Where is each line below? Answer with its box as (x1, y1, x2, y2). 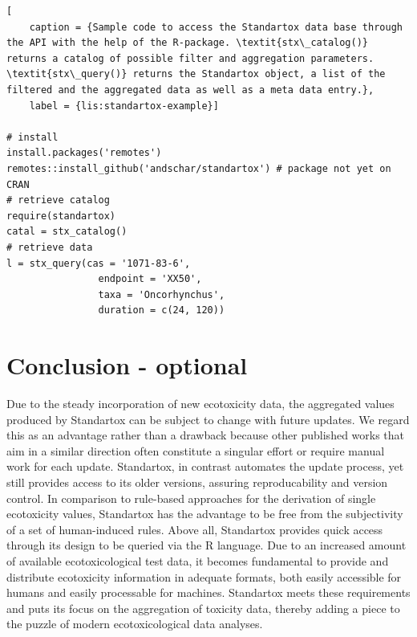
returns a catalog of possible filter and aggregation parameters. (6, 52, 374, 64)
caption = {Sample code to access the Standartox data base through (29, 21, 403, 33)
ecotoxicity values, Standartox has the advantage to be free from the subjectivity (6, 505, 403, 522)
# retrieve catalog (6, 194, 110, 206)
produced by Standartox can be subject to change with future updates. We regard (6, 410, 410, 427)
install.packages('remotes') (6, 147, 162, 159)
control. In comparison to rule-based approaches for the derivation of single (6, 489, 376, 506)
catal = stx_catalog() (6, 226, 128, 238)
